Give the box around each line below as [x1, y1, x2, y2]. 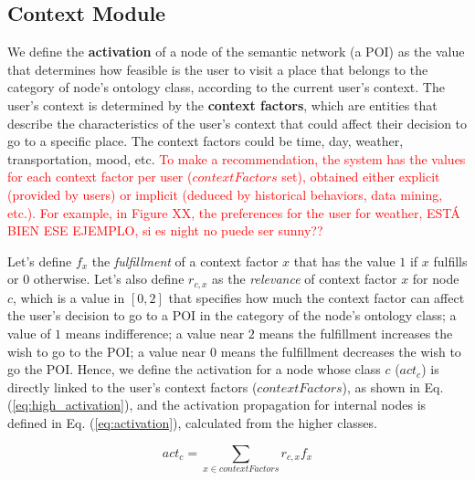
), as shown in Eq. [342, 377, 444, 396]
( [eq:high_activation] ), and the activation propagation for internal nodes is [7, 395, 427, 414]
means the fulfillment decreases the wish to [220, 341, 461, 360]
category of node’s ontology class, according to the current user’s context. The [7, 78, 445, 97]
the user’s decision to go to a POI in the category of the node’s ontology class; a [7, 306, 457, 325]
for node [412, 269, 459, 288]
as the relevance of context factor [212, 269, 397, 288]
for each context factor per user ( [7, 167, 193, 186]
